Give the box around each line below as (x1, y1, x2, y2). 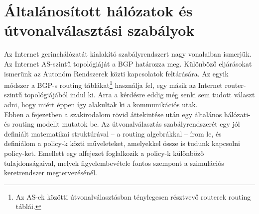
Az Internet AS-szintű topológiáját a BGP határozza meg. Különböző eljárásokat (4, 58, 252, 69)
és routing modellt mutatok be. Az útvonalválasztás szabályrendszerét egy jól (4, 119, 240, 129)
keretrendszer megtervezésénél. (4, 167, 97, 178)
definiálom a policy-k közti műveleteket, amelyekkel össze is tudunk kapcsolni (4, 138, 240, 148)
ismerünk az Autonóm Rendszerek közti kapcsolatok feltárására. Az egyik (4, 68, 229, 78)
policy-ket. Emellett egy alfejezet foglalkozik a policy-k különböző (4, 147, 204, 158)
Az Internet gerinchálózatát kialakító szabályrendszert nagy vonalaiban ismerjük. (4, 49, 252, 59)
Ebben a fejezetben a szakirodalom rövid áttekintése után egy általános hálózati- (4, 109, 251, 119)
